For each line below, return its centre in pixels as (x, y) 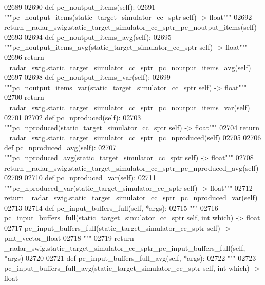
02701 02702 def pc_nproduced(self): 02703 (73, 117)
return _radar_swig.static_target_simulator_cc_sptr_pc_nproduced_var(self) (131, 198)
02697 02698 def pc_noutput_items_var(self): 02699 (87, 77)
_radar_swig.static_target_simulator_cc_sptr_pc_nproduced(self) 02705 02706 (133, 137)
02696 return (24, 57)
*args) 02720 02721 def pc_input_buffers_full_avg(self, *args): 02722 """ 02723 (130, 258)
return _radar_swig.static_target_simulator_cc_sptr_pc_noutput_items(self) (130, 27)
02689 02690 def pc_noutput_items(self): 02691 (80, 7)
